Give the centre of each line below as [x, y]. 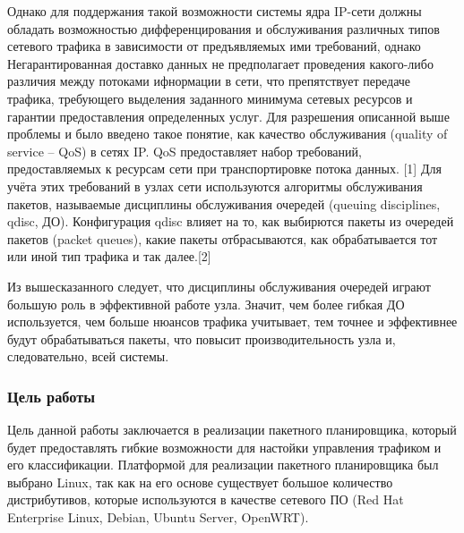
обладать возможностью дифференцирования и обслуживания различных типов [223, 28]
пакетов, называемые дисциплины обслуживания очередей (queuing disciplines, [224, 203]
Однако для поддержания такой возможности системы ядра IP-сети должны [215, 11]
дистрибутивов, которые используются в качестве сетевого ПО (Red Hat [206, 499]
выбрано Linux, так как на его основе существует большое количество [200, 482]
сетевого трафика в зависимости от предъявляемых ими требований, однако [214, 46]
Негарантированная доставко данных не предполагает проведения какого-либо [220, 63]
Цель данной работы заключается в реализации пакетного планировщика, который [232, 430]
